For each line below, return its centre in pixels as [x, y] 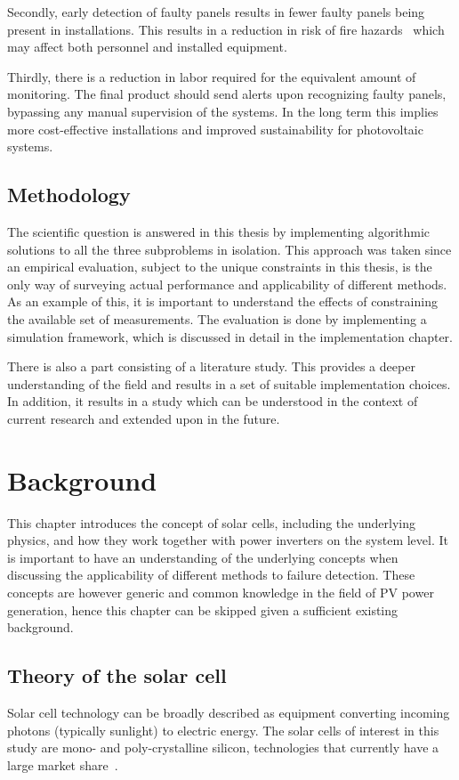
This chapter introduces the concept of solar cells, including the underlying [211, 522]
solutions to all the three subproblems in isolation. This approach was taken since [229, 249]
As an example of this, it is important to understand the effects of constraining [222, 301]
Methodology [69, 195]
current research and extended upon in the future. [144, 418]
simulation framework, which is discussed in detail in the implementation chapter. [230, 336]
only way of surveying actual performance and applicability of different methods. [227, 284]
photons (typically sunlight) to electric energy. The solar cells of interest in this [223, 730]
